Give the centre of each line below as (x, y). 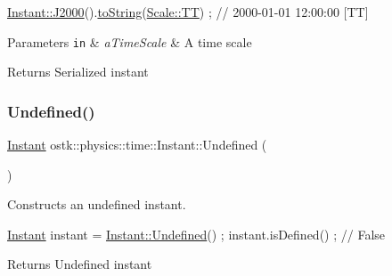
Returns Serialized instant (78, 72)
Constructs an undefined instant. (97, 204)
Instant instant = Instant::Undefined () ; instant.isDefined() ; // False (196, 234)
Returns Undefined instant (80, 264)
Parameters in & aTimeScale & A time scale (130, 41)
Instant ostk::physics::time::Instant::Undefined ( (137, 145)
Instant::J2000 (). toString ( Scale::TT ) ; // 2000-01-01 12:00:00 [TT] (188, 12)
